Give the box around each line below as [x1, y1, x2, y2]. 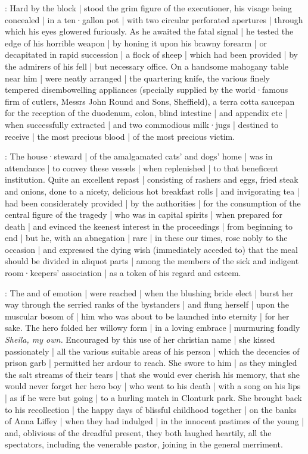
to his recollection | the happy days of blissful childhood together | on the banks [5, 403, 297, 415]
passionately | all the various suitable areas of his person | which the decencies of [5, 345, 300, 357]
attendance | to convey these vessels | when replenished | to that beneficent [5, 161, 279, 174]
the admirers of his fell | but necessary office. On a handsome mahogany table [5, 60, 289, 72]
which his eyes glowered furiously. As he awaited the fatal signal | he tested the [5, 25, 294, 37]
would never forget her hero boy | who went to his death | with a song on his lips [5, 380, 301, 392]
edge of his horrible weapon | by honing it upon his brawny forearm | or [5, 36, 267, 49]
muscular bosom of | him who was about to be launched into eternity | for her [5, 309, 290, 322]
